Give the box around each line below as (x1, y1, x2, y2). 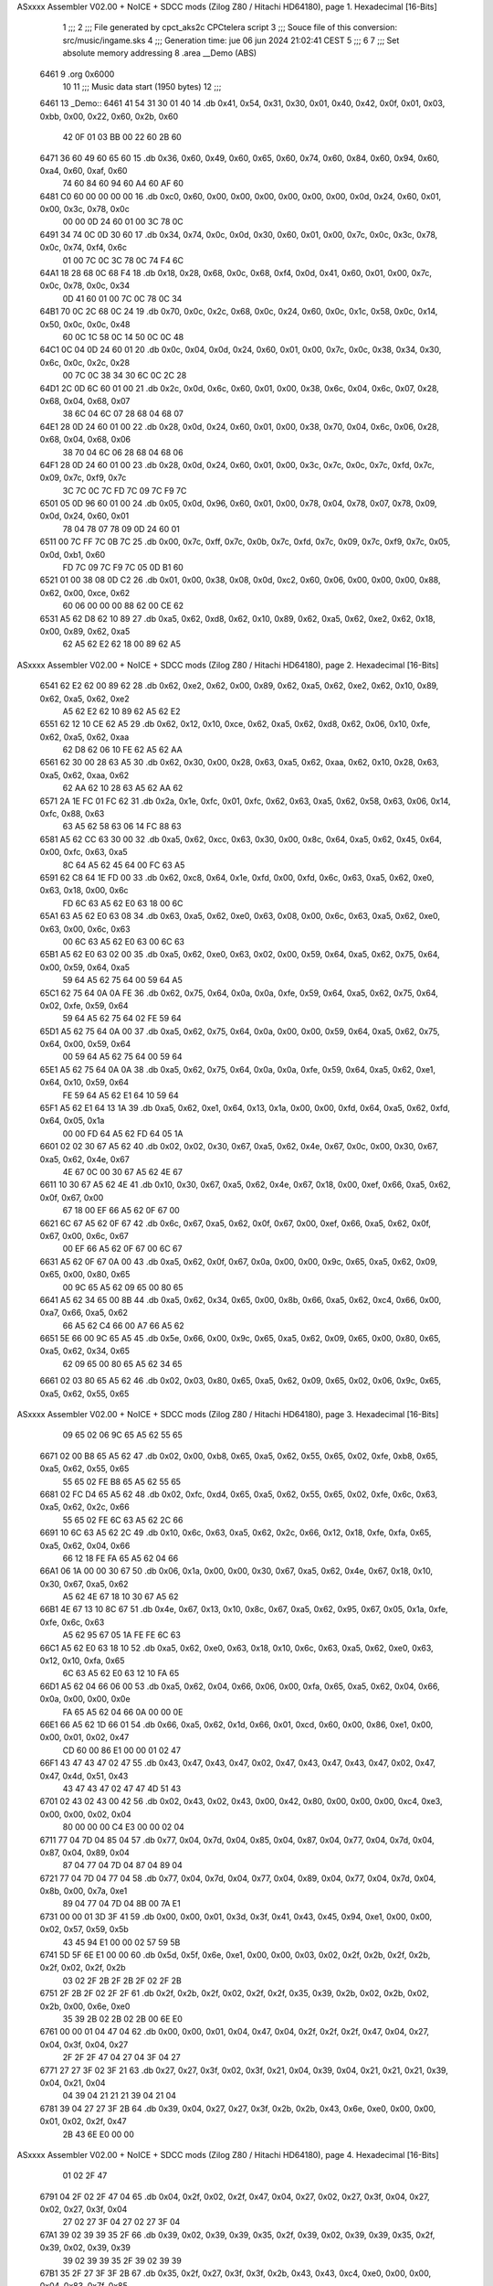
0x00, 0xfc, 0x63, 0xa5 (39, 847, 128, 858)
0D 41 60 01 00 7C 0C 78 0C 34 (62, 293, 183, 304)
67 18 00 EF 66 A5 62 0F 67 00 (62, 1205, 180, 1216)
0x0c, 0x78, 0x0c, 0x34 (39, 280, 131, 292)
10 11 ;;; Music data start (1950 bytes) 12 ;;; (62, 80, 222, 91)
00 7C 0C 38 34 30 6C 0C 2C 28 (62, 370, 187, 381)
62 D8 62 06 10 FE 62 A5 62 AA (62, 744, 183, 755)
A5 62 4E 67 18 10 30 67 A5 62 (62, 1591, 179, 1602)
